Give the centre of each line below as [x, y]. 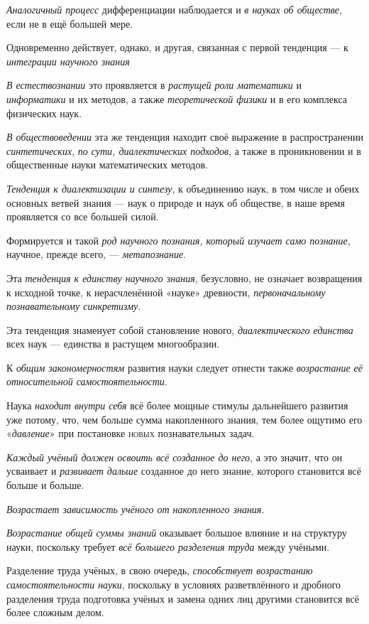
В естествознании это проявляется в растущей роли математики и [154, 85]
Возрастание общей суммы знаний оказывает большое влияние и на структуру [177, 533]
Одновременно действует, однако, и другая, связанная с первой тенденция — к [177, 47]
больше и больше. [45, 485]
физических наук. [44, 113]
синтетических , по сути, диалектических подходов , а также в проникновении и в [184, 150]
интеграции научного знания [68, 61]
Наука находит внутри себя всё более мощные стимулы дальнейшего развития [177, 405]
